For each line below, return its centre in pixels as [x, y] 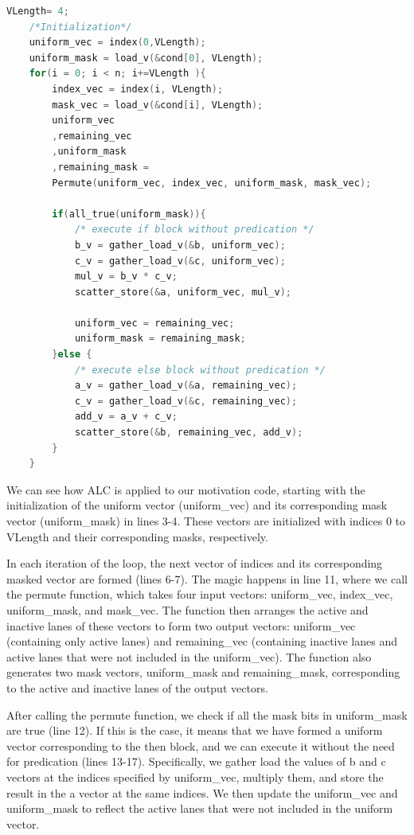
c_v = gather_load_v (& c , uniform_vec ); [180, 261]
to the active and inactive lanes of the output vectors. [137, 687]
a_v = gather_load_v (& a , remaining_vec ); [186, 386]
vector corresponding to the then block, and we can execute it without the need [201, 745]
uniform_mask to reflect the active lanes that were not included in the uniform [200, 808]
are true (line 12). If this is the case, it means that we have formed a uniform [195, 730]
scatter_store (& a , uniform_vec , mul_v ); [183, 292]
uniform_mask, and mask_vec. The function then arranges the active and [187, 609]
